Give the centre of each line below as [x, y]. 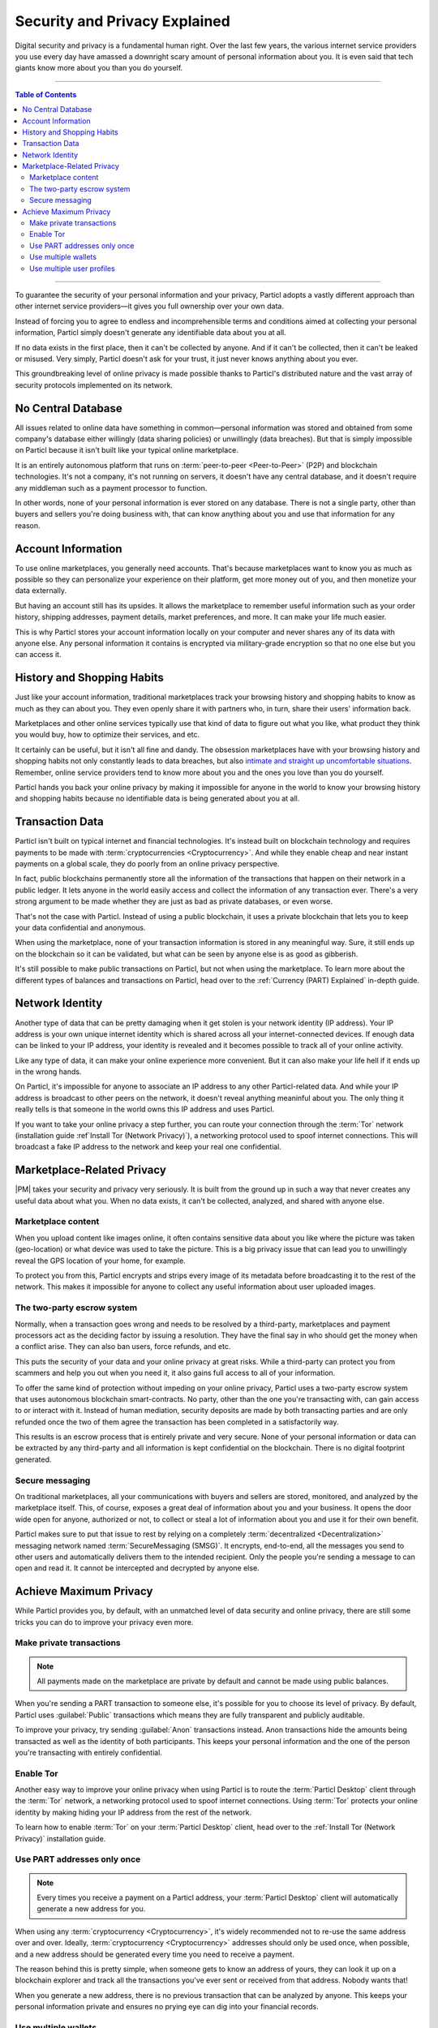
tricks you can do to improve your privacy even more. [104, 1622]
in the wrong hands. [48, 1072]
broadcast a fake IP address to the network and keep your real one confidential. [148, 1147]
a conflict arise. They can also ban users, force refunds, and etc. [123, 1347]
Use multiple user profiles [72, 269]
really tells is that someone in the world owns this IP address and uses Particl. [145, 1109]
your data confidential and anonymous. [80, 928]
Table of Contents [46, 94]
